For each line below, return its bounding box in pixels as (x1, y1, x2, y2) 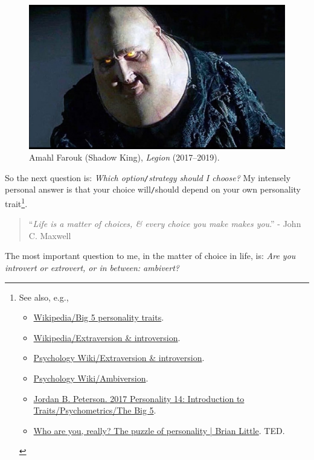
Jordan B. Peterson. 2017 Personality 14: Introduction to (33, 392, 245, 404)
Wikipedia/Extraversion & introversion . (33, 331, 181, 343)
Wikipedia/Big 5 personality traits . (33, 311, 164, 324)
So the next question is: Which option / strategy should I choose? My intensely (5, 171, 291, 184)
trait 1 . (5, 196, 28, 209)
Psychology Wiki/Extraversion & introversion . (33, 351, 205, 364)
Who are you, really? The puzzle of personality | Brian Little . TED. (33, 424, 285, 436)
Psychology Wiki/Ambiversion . (33, 372, 149, 384)
